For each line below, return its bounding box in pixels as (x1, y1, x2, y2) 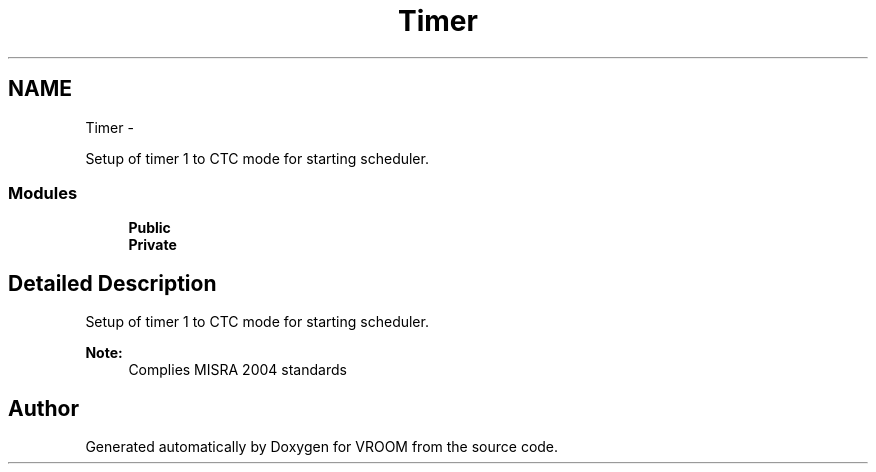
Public (128, 219, 171, 237)
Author (8, 395, 79, 421)
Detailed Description (8, 270, 217, 296)
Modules (8, 182, 78, 203)
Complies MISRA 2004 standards (128, 361, 347, 379)
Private (128, 236, 177, 254)
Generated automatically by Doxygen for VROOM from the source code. (85, 438, 559, 456)
